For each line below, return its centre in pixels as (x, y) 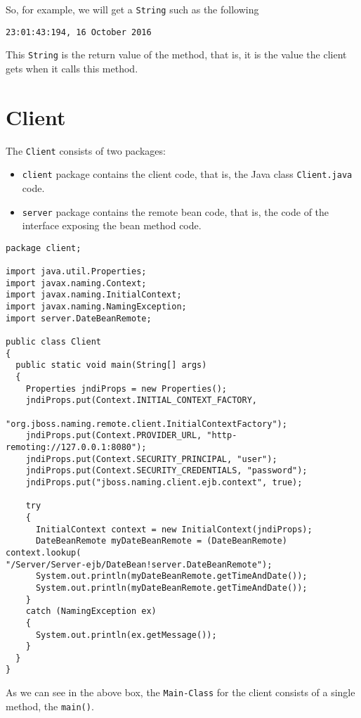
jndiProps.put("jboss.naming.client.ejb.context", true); (164, 482)
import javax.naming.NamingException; (96, 307)
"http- (222, 436)
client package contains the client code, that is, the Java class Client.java (187, 174)
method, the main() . (50, 706)
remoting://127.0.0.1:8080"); (76, 447)
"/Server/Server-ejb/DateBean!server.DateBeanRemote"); (139, 564)
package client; (44, 248)
